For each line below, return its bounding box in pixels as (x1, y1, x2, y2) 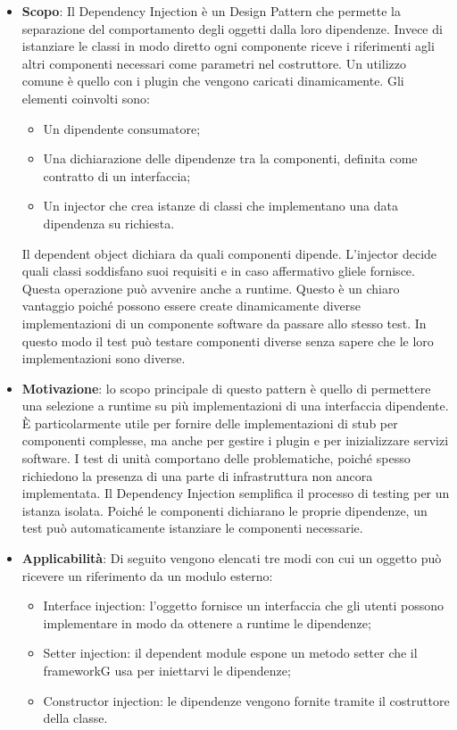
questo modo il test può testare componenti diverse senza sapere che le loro (21, 331, 434, 350)
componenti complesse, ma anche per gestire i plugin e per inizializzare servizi (21, 431, 449, 450)
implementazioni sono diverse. (21, 349, 186, 368)
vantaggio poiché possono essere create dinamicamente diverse (21, 296, 361, 315)
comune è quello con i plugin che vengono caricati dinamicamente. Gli (21, 71, 404, 90)
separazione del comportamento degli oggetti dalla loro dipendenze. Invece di (21, 19, 443, 37)
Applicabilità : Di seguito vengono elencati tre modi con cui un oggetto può (21, 549, 442, 568)
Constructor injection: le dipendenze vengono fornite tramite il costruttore (43, 691, 450, 709)
